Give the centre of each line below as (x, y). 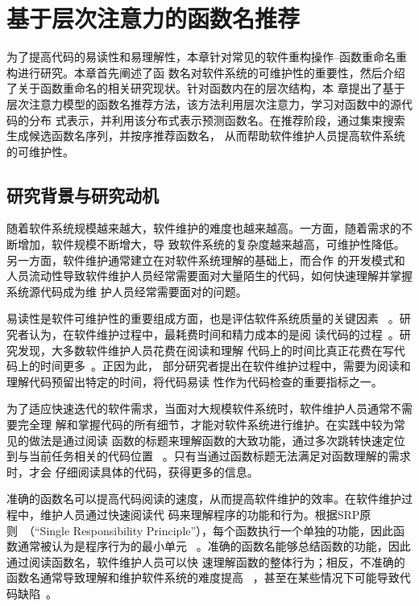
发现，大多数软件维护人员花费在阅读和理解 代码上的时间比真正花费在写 (205, 350)
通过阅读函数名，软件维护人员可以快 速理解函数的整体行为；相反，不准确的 (206, 561)
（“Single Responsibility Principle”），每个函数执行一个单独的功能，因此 (209, 530)
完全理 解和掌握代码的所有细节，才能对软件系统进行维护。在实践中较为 (205, 425)
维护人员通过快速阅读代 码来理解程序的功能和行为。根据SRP (200, 514)
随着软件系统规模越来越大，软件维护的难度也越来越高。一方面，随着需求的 (204, 228)
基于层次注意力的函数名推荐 (153, 18)
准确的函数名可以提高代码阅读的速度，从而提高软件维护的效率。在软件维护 (204, 499)
